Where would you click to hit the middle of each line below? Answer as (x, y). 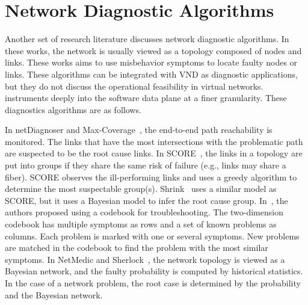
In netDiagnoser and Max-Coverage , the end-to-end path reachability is (139, 130)
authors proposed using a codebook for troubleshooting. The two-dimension (144, 212)
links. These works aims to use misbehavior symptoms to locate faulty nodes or (151, 62)
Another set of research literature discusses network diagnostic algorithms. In (147, 39)
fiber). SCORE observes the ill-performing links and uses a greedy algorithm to (151, 177)
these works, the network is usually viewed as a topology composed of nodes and (153, 50)
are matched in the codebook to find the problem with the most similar (137, 248)
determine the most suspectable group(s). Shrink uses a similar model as (141, 189)
